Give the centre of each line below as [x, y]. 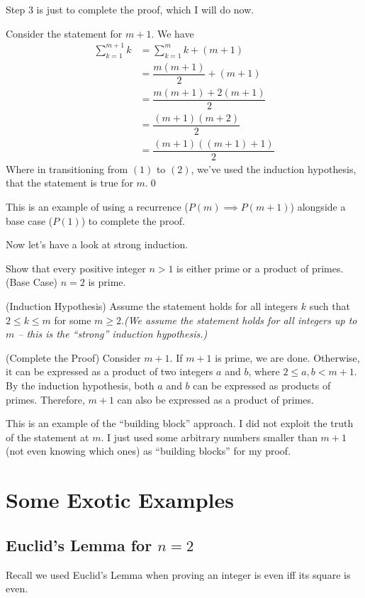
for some [73, 320]
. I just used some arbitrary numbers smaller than [209, 437]
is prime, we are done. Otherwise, [287, 357]
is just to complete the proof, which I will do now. [145, 9]
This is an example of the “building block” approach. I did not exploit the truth [180, 423]
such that [330, 306]
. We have [173, 33]
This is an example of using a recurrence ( [97, 207]
